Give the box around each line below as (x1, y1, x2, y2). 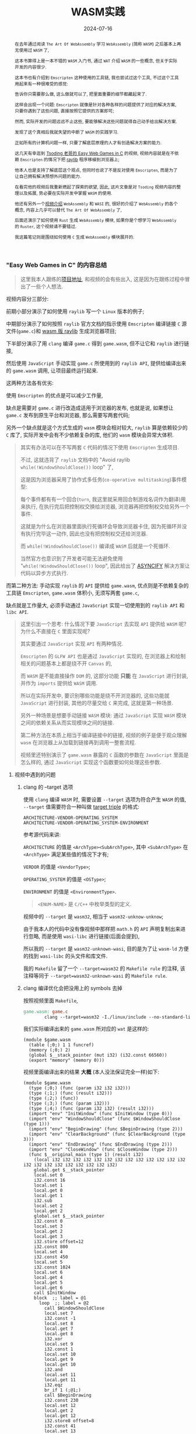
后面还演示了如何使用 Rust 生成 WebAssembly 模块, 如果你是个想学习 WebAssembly (14, 217, 177, 223)
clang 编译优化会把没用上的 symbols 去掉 (23, 984, 123, 992)
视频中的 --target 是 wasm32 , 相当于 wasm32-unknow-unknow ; (23, 913, 163, 920)
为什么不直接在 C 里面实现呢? (20, 627, 90, 635)
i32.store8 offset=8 (44, 1418, 94, 1424)
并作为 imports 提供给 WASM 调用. (20, 679, 98, 686)
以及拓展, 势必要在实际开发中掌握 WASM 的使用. (19, 190, 113, 196)
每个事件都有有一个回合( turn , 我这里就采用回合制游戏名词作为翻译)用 (20, 496, 186, 503)
